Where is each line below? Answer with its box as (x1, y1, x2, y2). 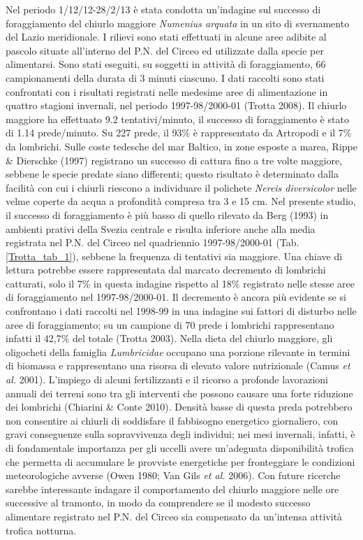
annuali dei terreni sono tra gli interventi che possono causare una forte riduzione (6, 385, 353, 400)
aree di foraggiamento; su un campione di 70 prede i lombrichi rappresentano (6, 317, 334, 332)
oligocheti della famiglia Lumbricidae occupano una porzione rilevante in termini (6, 344, 350, 359)
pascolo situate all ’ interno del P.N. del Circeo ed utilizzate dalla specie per (6, 43, 324, 57)
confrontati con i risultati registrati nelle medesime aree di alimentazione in (6, 84, 328, 99)
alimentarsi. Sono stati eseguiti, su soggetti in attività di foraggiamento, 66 (6, 57, 326, 71)
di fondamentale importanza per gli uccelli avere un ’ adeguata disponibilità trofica (6, 441, 354, 455)
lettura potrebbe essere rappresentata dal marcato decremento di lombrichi (6, 262, 326, 277)
